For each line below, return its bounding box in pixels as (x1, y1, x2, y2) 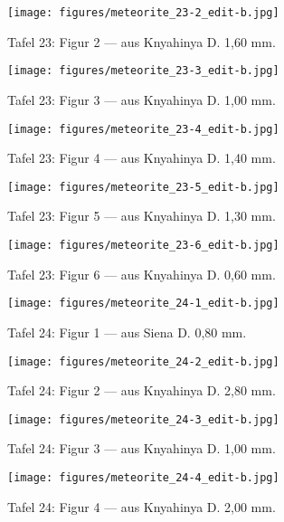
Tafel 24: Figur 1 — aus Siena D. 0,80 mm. (7, 322, 247, 341)
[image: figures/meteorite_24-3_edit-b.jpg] (7, 413, 279, 426)
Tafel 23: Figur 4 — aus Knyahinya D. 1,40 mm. (7, 148, 276, 167)
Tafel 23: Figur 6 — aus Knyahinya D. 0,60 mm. (7, 264, 276, 283)
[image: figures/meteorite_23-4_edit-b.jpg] (7, 122, 279, 136)
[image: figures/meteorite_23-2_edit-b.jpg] (7, 6, 279, 19)
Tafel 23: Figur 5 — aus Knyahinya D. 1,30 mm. (7, 206, 276, 225)
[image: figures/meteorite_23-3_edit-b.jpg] (7, 64, 279, 78)
